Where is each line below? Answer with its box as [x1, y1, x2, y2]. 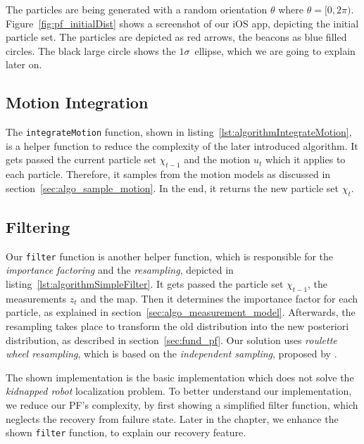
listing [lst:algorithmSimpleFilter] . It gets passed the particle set [6, 277, 284, 291]
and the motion [184, 152, 251, 167]
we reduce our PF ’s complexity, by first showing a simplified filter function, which [6, 398, 358, 412]
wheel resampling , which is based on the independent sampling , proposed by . [6, 346, 337, 361]
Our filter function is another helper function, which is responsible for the [6, 248, 334, 263]
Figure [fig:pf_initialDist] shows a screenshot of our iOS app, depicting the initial [6, 15, 359, 30]
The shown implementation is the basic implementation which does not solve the [6, 369, 354, 384]
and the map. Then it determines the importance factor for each [80, 291, 358, 305]
